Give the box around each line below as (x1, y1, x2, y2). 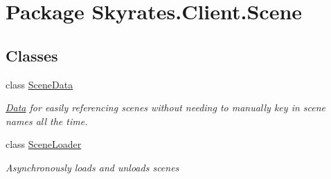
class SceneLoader (6, 137, 82, 151)
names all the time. (6, 113, 88, 128)
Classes (6, 44, 58, 66)
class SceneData (6, 77, 73, 91)
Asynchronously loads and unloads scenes (6, 160, 179, 174)
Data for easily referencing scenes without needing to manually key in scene (6, 100, 326, 115)
